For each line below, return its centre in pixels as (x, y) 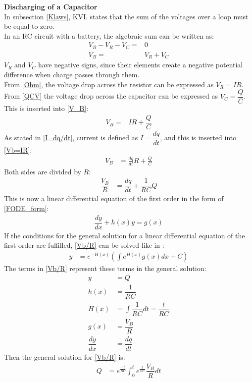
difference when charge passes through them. (72, 74)
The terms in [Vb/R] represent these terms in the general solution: (105, 268)
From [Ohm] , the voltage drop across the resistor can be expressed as (109, 84)
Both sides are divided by (43, 171)
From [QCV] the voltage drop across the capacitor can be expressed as (111, 96)
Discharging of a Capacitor (51, 6)
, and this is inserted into (198, 137)
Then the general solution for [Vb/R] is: (65, 356)
